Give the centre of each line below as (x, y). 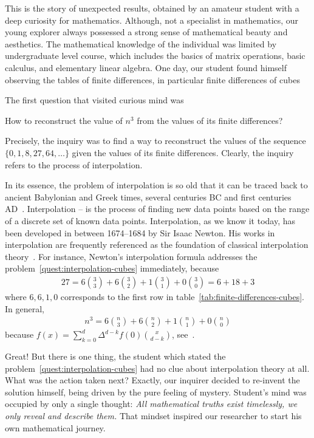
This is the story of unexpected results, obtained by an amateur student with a (152, 8)
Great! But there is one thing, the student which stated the (115, 356)
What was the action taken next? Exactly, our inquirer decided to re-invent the (152, 380)
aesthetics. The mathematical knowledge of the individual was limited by (141, 43)
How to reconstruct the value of (64, 120)
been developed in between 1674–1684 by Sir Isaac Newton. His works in (140, 232)
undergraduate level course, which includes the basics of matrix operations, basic (155, 56)
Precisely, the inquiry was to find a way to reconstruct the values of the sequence (155, 141)
